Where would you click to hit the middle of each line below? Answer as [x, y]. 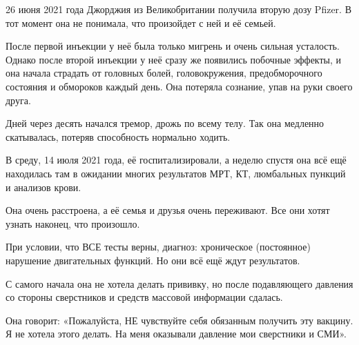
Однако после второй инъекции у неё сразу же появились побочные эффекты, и [174, 59]
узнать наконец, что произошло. [73, 223]
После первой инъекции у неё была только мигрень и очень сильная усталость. [173, 46]
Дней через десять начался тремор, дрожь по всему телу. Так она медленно [165, 123]
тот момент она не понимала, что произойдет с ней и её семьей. [141, 22]
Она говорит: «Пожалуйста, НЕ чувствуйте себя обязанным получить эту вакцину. [179, 320]
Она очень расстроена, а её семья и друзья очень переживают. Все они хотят [168, 210]
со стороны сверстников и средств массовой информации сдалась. [144, 297]
